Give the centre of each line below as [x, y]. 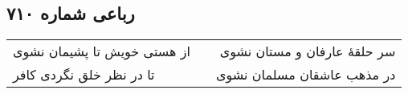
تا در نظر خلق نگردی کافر [84, 75]
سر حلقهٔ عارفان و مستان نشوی [308, 51]
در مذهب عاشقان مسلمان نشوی [306, 75]
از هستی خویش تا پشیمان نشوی [102, 51]
